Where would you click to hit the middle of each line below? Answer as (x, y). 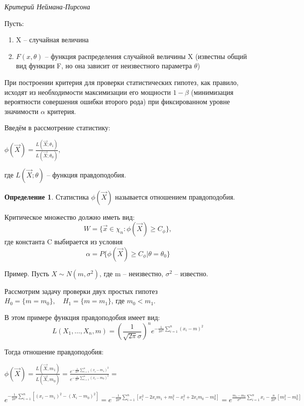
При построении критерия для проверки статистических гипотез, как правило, (122, 82)
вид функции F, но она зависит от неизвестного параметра (104, 66)
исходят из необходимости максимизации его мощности (88, 92)
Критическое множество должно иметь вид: (70, 217)
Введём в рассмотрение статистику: (57, 128)
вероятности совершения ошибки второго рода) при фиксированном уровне (117, 101)
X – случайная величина (52, 40)
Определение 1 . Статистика (47, 196)
